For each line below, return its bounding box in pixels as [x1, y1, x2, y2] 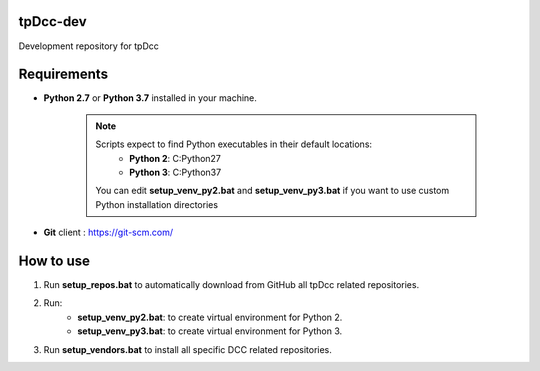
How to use [18, 252, 90, 269]
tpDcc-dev [18, 13, 87, 30]
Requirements [18, 66, 109, 83]
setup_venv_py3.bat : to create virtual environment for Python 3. [77, 325, 343, 337]
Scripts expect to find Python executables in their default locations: [95, 138, 373, 150]
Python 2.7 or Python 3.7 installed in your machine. [43, 92, 257, 104]
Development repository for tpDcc [18, 40, 160, 52]
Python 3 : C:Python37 [129, 166, 222, 178]
